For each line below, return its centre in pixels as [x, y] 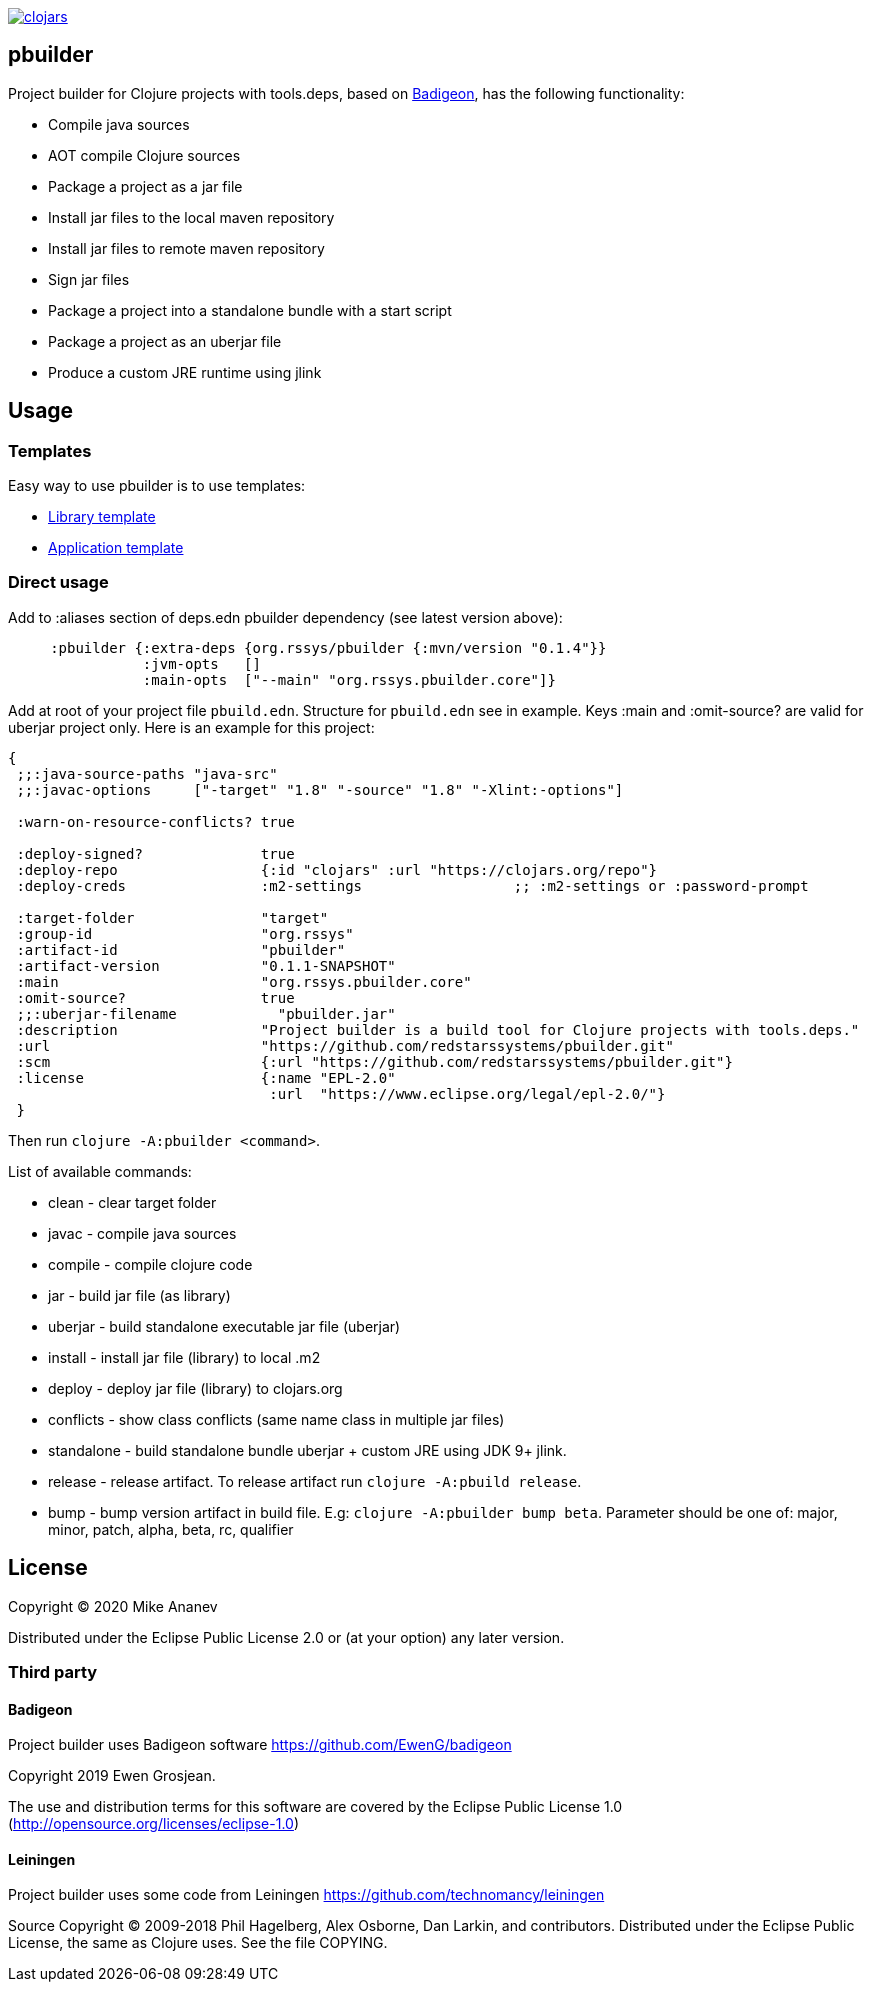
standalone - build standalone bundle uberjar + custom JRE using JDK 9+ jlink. [307, 1450]
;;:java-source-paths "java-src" [147, 773]
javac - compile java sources [142, 1233]
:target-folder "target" [172, 917]
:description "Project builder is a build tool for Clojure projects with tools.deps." [438, 1029]
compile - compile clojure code [150, 1264]
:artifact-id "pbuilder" [181, 949]
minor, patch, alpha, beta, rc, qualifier [171, 1529]
